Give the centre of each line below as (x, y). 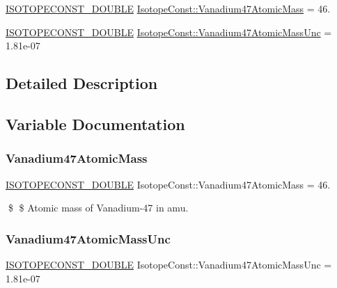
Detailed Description (82, 83)
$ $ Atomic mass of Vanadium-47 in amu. (98, 208)
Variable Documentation (95, 123)
